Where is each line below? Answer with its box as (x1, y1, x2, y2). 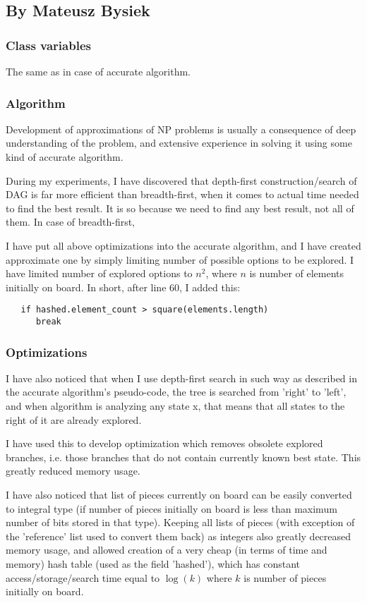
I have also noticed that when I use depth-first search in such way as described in (6, 370, 357, 385)
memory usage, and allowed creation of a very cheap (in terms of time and (6, 542, 327, 557)
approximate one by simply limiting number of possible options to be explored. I (6, 252, 354, 267)
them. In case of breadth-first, (6, 214, 136, 229)
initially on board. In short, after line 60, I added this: (6, 279, 241, 294)
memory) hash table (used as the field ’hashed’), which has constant (6, 556, 300, 571)
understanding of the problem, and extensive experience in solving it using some (6, 135, 352, 150)
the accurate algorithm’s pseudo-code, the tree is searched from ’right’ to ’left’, (6, 384, 347, 399)
